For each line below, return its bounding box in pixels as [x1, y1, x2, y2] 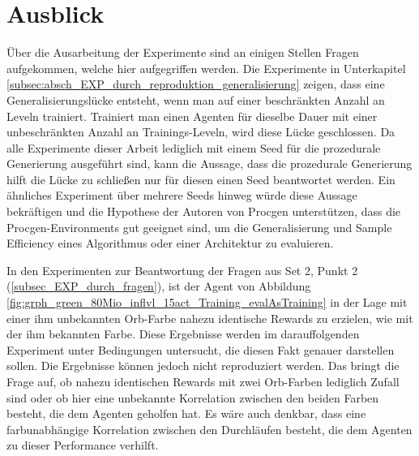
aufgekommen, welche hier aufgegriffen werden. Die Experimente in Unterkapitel [6, 59, 406, 76]
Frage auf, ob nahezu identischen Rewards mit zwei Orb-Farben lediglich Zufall [6, 373, 400, 389]
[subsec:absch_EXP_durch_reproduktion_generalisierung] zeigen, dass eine [6, 75, 385, 92]
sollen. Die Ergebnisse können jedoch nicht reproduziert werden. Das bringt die [6, 357, 400, 374]
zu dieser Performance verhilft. [6, 437, 159, 454]
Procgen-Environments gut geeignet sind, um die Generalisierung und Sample [6, 218, 392, 235]
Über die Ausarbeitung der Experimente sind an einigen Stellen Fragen [6, 44, 359, 61]
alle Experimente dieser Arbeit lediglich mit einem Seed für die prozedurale [6, 139, 381, 156]
